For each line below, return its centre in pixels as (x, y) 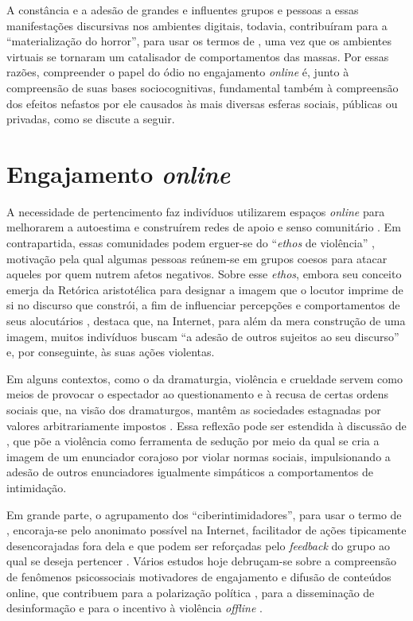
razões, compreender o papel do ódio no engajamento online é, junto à (178, 72)
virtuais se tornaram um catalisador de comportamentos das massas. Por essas (198, 56)
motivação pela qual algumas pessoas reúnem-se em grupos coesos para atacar (197, 258)
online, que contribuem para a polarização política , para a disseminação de (191, 592)
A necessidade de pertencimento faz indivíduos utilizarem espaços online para (196, 211)
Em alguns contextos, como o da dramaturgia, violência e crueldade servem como (205, 378)
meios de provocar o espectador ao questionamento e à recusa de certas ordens (198, 394)
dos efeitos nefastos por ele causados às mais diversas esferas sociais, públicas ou (202, 103)
